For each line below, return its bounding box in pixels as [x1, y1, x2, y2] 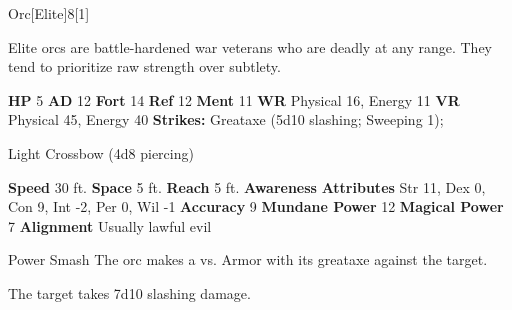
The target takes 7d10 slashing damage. [8, 282, 251, 303]
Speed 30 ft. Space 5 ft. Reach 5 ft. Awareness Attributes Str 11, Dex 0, [8, 176, 486, 197]
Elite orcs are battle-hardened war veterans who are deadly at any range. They [8, 36, 492, 57]
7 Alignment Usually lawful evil [8, 215, 212, 236]
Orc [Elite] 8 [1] [8, 3, 90, 23]
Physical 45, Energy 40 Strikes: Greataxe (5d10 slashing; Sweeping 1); [8, 109, 444, 130]
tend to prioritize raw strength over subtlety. [8, 56, 281, 77]
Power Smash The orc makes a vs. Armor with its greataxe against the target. [8, 249, 488, 270]
